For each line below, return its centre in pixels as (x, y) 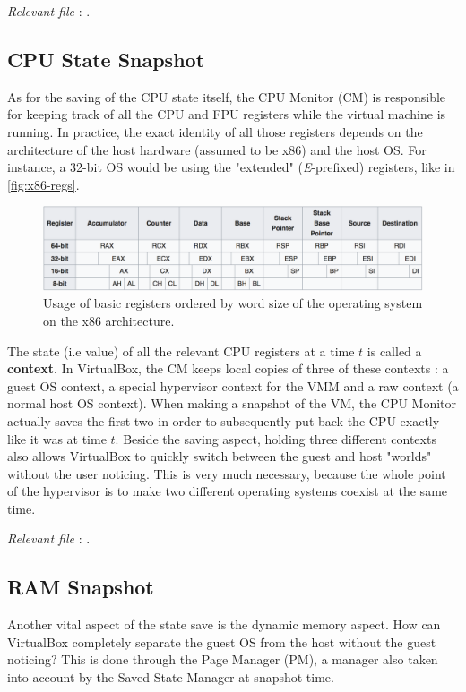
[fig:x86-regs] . (43, 184)
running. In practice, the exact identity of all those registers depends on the (215, 131)
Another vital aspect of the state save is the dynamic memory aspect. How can (224, 624)
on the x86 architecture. (109, 320)
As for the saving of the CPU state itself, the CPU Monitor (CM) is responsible (227, 96)
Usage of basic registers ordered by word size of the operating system (233, 303)
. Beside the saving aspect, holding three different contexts (276, 438)
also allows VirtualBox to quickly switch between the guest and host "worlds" (220, 456)
